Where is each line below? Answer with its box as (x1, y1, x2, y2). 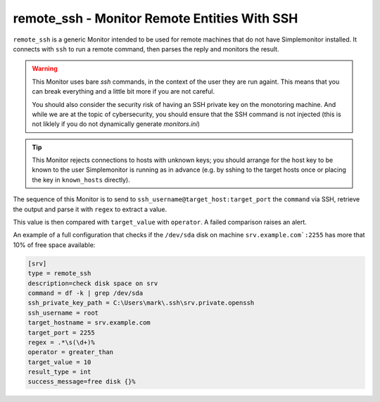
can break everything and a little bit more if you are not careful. (32, 87, 215, 96)
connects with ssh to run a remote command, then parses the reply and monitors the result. (13, 44, 279, 53)
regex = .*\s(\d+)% (27, 338, 95, 346)
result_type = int (27, 368, 91, 376)
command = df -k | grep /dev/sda (27, 289, 144, 297)
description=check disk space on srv (27, 279, 158, 287)
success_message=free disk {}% (27, 377, 137, 386)
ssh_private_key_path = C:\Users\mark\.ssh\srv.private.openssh (27, 299, 255, 307)
